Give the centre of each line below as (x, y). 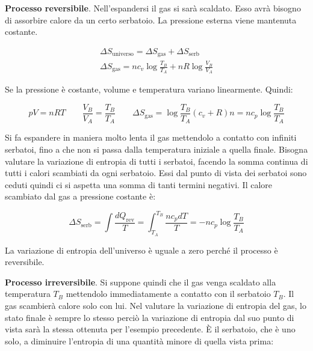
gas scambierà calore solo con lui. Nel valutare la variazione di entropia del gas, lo (156, 305)
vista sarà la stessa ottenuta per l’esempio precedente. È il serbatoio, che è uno (150, 329)
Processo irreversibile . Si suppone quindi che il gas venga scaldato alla (141, 282)
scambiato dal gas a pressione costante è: (80, 196)
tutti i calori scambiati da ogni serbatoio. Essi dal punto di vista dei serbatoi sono (156, 173)
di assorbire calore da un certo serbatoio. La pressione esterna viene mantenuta (151, 20)
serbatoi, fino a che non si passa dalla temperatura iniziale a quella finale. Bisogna (156, 149)
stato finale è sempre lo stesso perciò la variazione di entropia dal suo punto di (150, 317)
